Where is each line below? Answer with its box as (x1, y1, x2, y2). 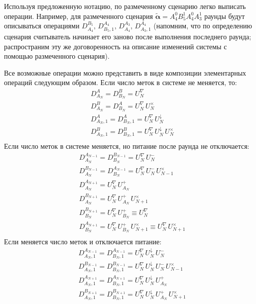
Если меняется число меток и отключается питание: (4, 236, 162, 247)
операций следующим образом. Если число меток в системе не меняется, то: (4, 77, 237, 88)
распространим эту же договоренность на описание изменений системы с (4, 41, 227, 51)
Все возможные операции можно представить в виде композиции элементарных (4, 67, 247, 78)
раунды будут (204, 10, 245, 21)
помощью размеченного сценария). (4, 51, 110, 61)
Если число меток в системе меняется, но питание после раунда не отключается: (4, 141, 250, 151)
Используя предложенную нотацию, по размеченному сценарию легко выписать (4, 1, 246, 11)
